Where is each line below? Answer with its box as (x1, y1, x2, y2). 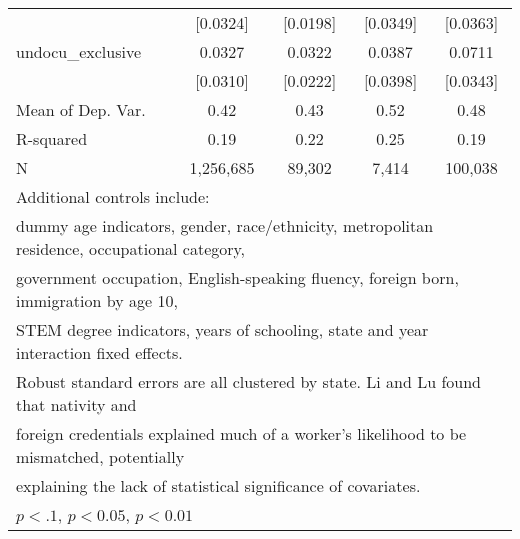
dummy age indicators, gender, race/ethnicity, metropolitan (16, 214, 434, 237)
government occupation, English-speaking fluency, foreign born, (16, 266, 459, 289)
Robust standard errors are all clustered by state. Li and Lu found (16, 370, 481, 393)
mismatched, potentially (16, 445, 185, 468)
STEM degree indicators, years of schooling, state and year (16, 318, 429, 341)
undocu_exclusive (16, 40, 141, 63)
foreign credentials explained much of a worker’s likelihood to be (16, 422, 467, 445)
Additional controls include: (16, 185, 210, 208)
